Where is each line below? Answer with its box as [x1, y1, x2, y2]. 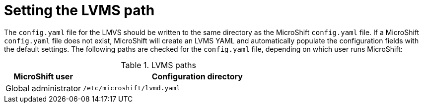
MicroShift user [13, 71, 73, 81]
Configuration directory [151, 71, 243, 81]
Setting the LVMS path [4, 2, 155, 19]
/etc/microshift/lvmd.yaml [83, 84, 180, 92]
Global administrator [5, 83, 81, 93]
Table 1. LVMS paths [121, 60, 196, 70]
